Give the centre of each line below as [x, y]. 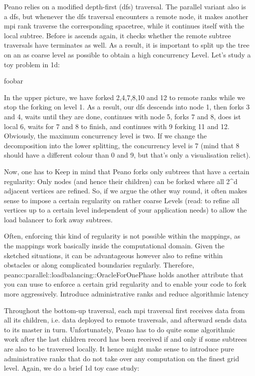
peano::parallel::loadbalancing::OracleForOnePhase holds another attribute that [124, 274]
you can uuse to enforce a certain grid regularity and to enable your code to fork [125, 284]
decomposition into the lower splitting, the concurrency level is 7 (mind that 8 [122, 145]
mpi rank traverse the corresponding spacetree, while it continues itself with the [124, 26]
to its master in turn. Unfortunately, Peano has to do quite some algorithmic [120, 329]
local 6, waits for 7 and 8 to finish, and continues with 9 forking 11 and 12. [117, 126]
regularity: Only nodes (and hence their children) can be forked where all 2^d [121, 181]
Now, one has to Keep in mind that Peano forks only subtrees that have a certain [127, 171]
